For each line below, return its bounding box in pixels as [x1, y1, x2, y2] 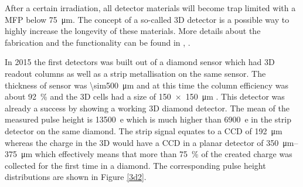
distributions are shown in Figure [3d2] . [5, 171, 147, 183]
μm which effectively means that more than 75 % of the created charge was [21, 148, 292, 160]
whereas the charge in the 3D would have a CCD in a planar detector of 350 [5, 136, 279, 148]
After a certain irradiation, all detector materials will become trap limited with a [5, 2, 296, 13]
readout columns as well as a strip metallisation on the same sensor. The [5, 67, 266, 79]
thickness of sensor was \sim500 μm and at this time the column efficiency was [5, 79, 289, 91]
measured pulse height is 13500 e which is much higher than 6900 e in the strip [5, 113, 291, 125]
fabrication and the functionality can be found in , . [5, 36, 190, 48]
